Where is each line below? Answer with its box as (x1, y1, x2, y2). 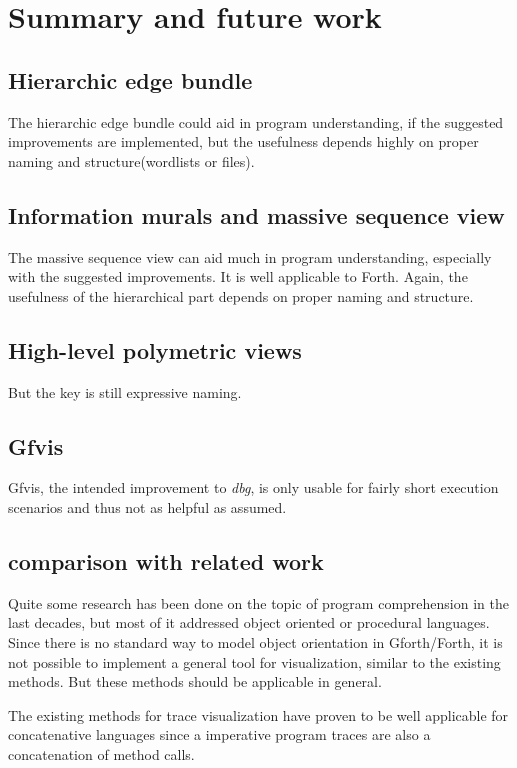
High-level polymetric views (8, 334, 302, 365)
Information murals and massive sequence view (8, 199, 505, 230)
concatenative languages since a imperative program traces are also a (8, 724, 431, 745)
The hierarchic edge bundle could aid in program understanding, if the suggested (8, 111, 504, 132)
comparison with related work (8, 545, 324, 576)
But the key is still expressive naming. (8, 381, 242, 402)
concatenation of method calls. (8, 743, 195, 764)
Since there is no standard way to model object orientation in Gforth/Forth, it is (8, 631, 503, 652)
